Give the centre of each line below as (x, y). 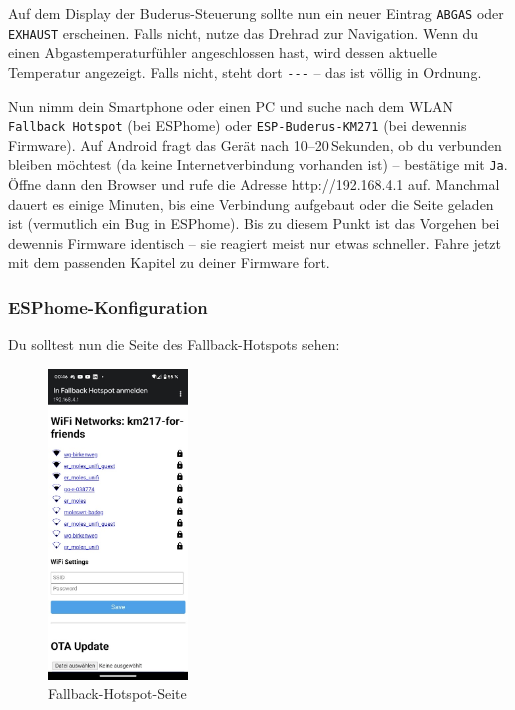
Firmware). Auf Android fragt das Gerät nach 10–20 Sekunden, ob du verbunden (255, 144)
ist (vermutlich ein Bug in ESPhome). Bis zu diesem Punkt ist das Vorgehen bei (254, 223)
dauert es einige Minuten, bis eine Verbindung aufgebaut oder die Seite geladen (251, 203)
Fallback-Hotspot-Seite (117, 693)
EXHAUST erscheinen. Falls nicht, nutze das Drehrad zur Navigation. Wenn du (243, 32)
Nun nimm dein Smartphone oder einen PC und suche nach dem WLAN (231, 105)
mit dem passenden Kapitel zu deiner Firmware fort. (169, 262)
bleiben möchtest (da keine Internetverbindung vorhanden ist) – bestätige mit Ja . (258, 164)
